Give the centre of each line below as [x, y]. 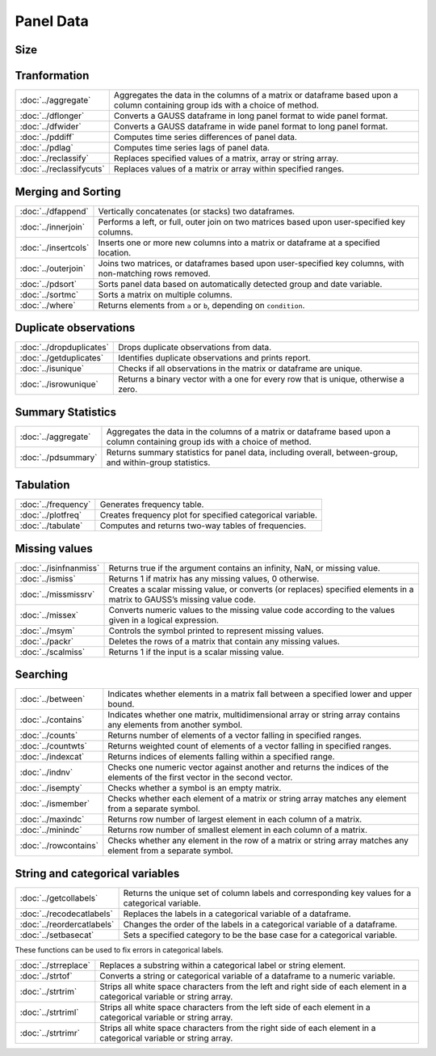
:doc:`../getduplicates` [62, 358]
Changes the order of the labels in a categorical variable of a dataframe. [260, 924]
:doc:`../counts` [49, 736]
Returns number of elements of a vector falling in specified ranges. [235, 736]
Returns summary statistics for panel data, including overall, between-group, [252, 452]
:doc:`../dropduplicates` [64, 348]
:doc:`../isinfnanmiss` [60, 568]
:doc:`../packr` [47, 641]
